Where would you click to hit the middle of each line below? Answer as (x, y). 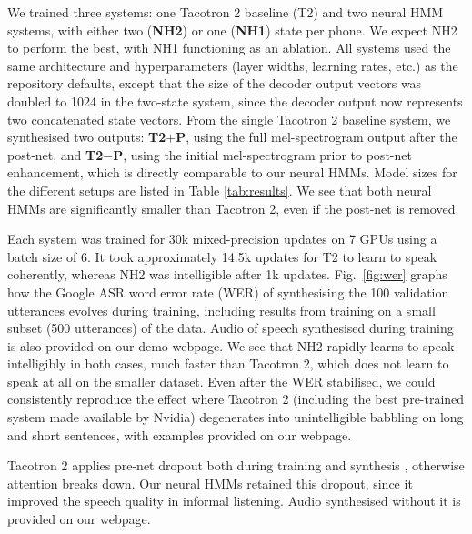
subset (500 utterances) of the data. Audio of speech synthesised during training (231, 328)
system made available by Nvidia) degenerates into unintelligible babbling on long (236, 417)
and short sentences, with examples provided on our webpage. (180, 434)
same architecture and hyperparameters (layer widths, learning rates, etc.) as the (233, 65)
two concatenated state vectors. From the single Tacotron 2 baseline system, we (229, 119)
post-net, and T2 (55, 154)
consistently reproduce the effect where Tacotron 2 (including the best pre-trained (236, 399)
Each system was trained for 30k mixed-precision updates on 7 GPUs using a (222, 239)
